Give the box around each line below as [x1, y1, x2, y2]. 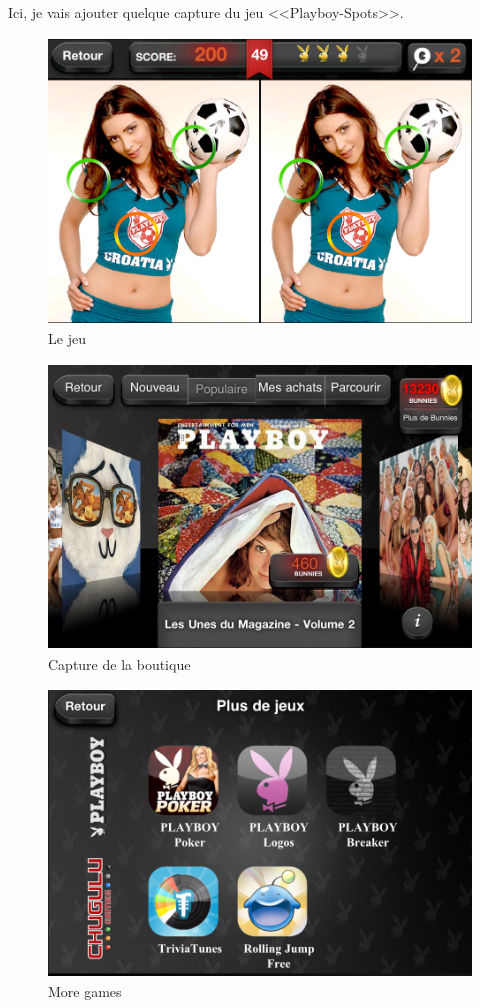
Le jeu [48, 328, 86, 349]
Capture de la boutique [48, 654, 191, 675]
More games [48, 980, 122, 1001]
